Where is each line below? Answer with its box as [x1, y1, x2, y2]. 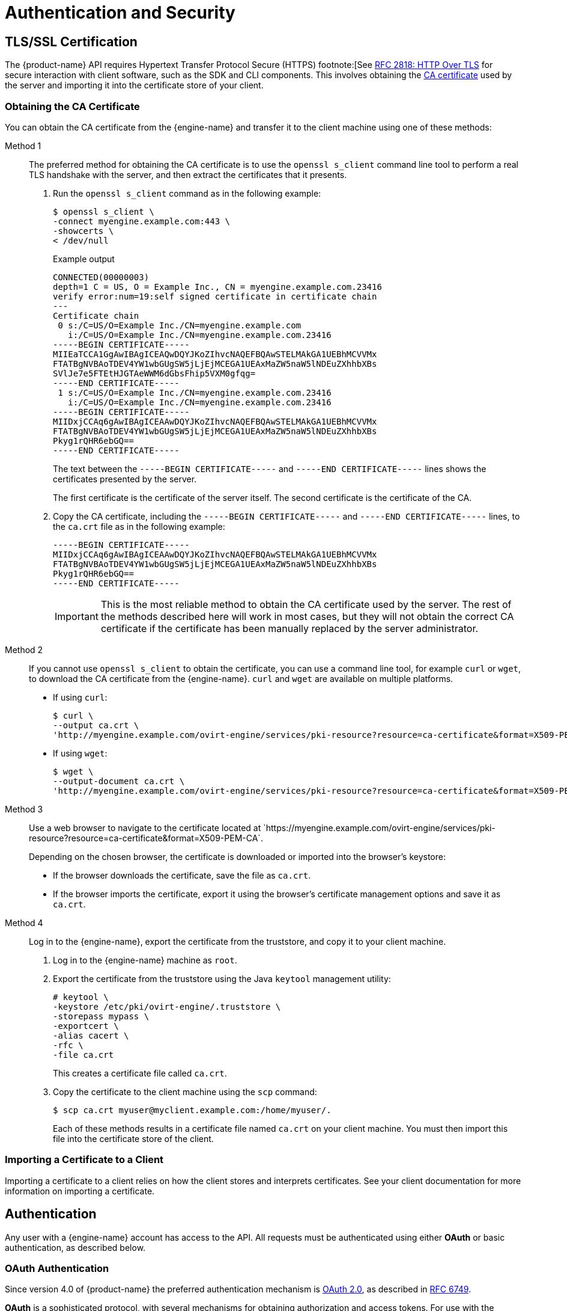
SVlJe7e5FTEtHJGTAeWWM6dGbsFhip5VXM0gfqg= [53, 368, 256, 378]
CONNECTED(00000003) [53, 272, 150, 282]
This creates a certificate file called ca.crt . [53, 1067, 227, 1078]
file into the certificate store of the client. [53, 1133, 214, 1144]
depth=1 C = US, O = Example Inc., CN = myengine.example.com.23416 [53, 281, 382, 292]
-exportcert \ [53, 1021, 119, 1031]
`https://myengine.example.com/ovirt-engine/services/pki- [263, 822, 496, 833]
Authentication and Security [5, 2, 235, 23]
